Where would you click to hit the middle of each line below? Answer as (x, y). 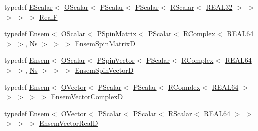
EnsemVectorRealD (68, 123)
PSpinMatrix (117, 33)
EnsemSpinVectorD (104, 70)
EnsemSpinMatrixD (105, 43)
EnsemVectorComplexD (87, 97)
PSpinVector (116, 60)
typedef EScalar (28, 7)
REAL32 (219, 7)
